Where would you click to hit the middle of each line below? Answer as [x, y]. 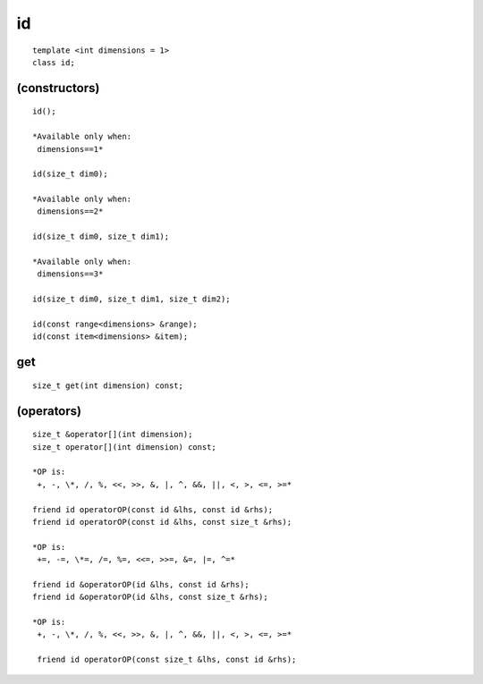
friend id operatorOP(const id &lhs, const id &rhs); [153, 509]
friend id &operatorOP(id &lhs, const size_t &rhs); [150, 597]
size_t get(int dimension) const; [108, 385]
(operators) [49, 411]
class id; [54, 62]
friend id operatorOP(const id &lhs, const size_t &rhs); [162, 522]
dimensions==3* [70, 274]
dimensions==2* [70, 211]
